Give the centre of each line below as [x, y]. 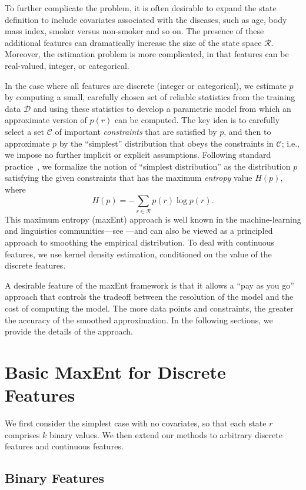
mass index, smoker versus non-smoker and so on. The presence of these [134, 31]
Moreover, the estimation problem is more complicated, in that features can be [147, 54]
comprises [22, 434]
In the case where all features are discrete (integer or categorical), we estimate [146, 85]
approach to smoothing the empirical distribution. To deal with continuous [140, 242]
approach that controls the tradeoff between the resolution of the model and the [149, 297]
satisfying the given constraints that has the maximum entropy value [129, 178]
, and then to [247, 131]
